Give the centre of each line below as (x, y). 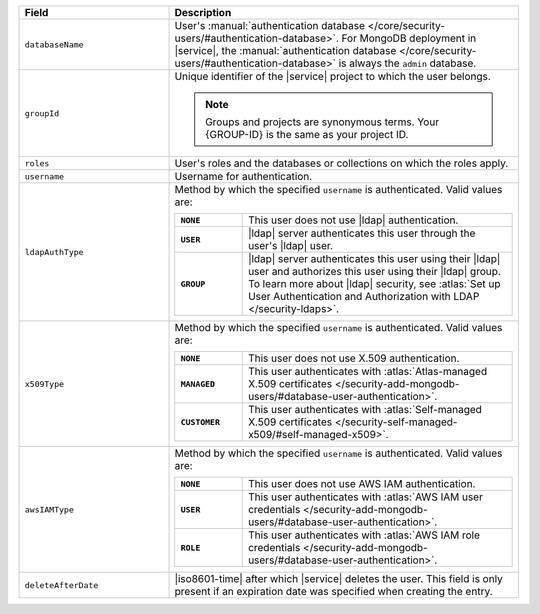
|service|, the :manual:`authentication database (285, 50)
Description (203, 12)
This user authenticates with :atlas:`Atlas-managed (368, 371)
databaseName (54, 44)
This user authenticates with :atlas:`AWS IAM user (366, 497)
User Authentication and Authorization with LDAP (364, 296)
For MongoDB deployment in (409, 38)
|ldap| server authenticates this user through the (362, 233)
